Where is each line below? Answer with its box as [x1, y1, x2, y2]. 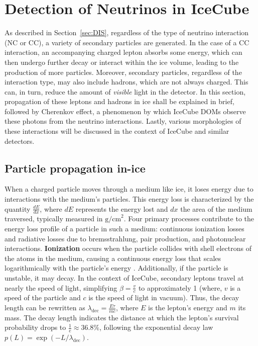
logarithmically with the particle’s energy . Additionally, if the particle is [5, 263, 228, 273]
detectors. [5, 135, 35, 146]
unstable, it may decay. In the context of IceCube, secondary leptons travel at [5, 273, 244, 283]
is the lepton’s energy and [148, 302, 227, 313]
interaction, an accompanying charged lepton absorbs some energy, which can [5, 47, 242, 57]
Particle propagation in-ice [5, 160, 146, 176]
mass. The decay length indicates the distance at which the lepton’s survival [5, 312, 239, 322]
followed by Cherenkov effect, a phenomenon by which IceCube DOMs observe [5, 106, 246, 116]
